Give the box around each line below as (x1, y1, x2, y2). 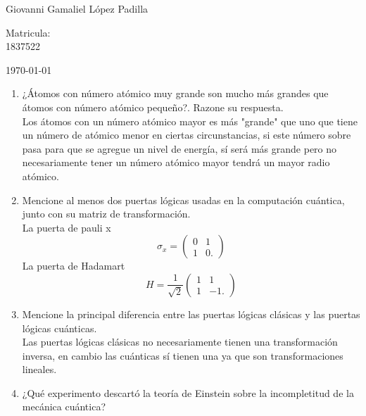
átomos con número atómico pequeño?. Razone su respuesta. (22, 99, 284, 114)
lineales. (22, 362, 57, 377)
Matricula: (6, 25, 51, 39)
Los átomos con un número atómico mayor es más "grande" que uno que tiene (22, 113, 358, 128)
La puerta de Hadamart (22, 258, 125, 273)
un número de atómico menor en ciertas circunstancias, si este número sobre (22, 127, 351, 142)
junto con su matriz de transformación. (22, 206, 191, 221)
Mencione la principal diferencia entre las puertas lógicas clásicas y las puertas (22, 306, 360, 321)
